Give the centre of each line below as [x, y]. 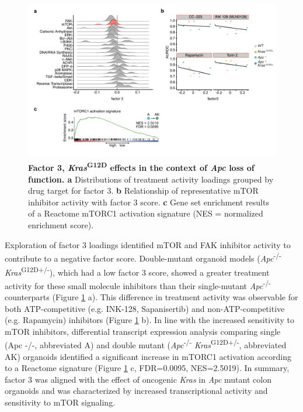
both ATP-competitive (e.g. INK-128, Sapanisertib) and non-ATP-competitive [145, 308]
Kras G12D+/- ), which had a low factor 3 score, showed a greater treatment [137, 271]
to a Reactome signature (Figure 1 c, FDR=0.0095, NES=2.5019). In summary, [147, 368]
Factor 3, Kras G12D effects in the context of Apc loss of [141, 167]
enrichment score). [61, 225]
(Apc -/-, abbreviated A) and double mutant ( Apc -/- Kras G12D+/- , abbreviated [146, 344]
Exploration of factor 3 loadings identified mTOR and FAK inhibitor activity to [148, 244]
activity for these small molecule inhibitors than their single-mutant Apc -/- [138, 284]
